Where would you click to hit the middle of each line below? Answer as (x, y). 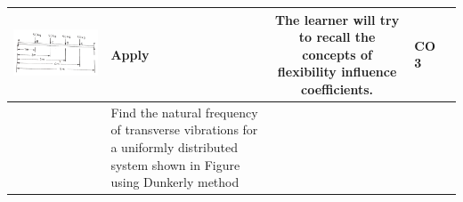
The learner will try (337, 19)
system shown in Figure (175, 164)
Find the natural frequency (184, 112)
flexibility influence (337, 72)
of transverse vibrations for (184, 129)
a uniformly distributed (174, 146)
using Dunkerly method (175, 182)
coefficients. (337, 89)
